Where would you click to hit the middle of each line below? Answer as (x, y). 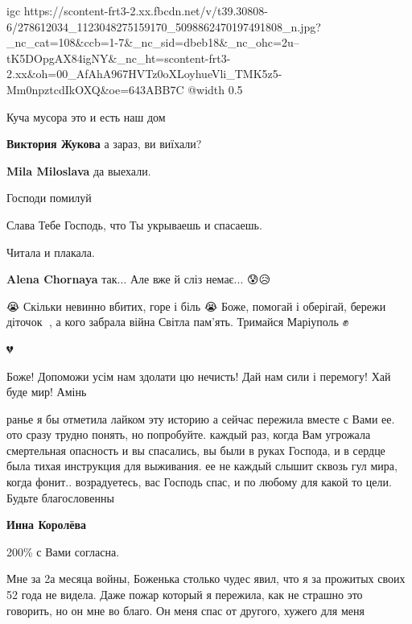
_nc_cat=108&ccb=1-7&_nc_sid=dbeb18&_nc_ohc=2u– (153, 42)
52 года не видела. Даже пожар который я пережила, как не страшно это (185, 595)
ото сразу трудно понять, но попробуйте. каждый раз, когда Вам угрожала (189, 434)
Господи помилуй (49, 198)
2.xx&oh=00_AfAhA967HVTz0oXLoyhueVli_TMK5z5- (144, 74)
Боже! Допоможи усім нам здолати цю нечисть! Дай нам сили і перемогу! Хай (199, 376)
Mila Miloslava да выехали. (79, 170)
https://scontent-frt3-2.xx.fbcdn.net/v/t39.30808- (146, 10)
